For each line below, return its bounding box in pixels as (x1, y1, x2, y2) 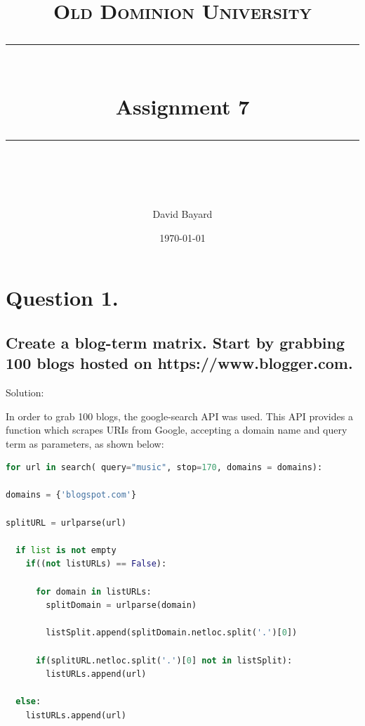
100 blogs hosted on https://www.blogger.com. (6, 352, 353, 374)
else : (15, 696, 41, 707)
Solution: (6, 384, 44, 399)
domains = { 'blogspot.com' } (6, 490, 137, 500)
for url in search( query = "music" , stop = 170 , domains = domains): (6, 462, 323, 473)
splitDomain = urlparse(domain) (46, 600, 197, 611)
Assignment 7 (115, 91, 250, 120)
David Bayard (152, 206, 213, 221)
